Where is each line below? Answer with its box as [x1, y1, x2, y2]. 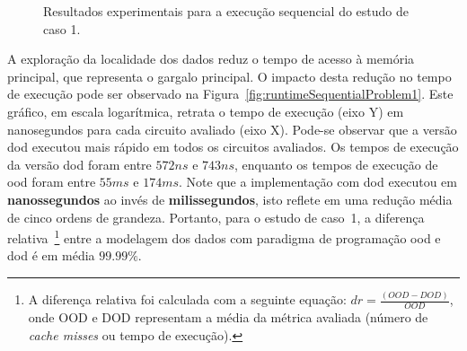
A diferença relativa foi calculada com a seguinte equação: [28, 290, 347, 309]
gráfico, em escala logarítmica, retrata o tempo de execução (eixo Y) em [7, 101, 404, 120]
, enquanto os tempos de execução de [234, 154, 438, 173]
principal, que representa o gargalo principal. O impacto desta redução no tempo [7, 66, 452, 85]
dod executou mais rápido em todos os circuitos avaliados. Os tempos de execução [7, 137, 459, 156]
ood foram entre [7, 172, 96, 191]
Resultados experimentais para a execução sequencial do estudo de [43, 2, 410, 20]
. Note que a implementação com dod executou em [179, 172, 457, 191]
